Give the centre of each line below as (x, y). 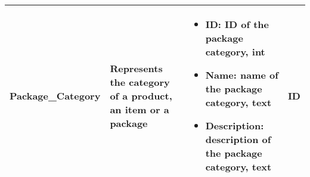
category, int (235, 52)
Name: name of (242, 75)
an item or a (139, 109)
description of (238, 139)
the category (140, 82)
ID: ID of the (237, 24)
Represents (136, 68)
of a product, (141, 95)
